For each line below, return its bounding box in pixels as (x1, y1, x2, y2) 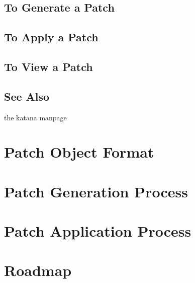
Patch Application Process (4, 221, 191, 241)
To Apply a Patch (4, 29, 99, 45)
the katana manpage (4, 112, 67, 122)
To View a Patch (4, 58, 93, 74)
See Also (4, 88, 50, 104)
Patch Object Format (4, 141, 154, 162)
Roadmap (4, 260, 72, 280)
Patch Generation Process (4, 181, 188, 201)
